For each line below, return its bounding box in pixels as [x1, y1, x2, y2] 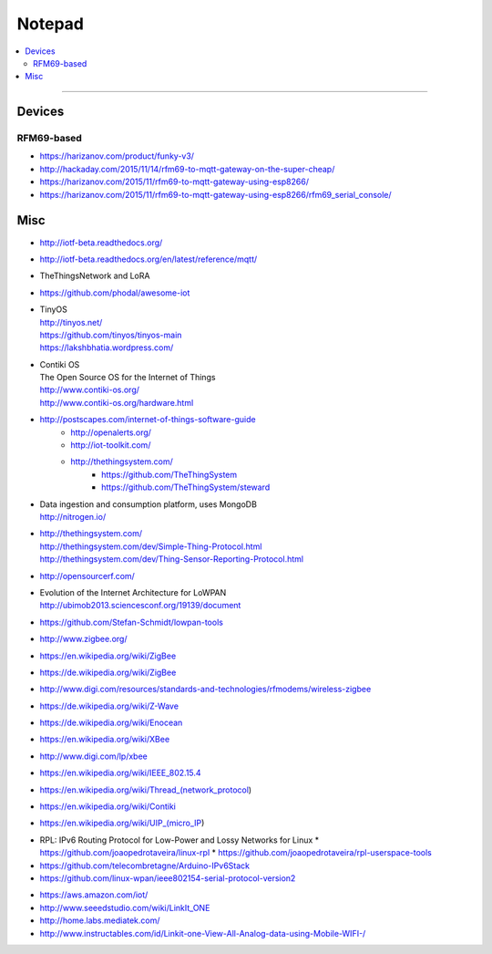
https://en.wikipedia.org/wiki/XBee [39, 734, 170, 745]
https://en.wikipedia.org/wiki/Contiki [39, 801, 177, 812]
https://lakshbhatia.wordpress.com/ [39, 342, 174, 353]
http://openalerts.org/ [70, 427, 152, 438]
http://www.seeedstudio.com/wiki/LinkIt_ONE [39, 902, 210, 913]
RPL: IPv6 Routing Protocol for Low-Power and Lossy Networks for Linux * [39, 835, 320, 845]
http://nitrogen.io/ [39, 511, 107, 522]
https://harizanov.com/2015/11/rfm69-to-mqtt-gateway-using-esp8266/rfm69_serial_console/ [39, 189, 392, 200]
